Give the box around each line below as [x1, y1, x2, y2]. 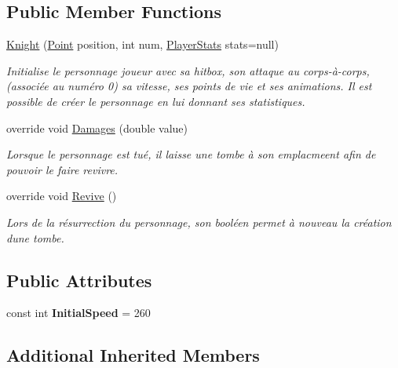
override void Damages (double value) [6, 119, 188, 136]
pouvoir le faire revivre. [6, 161, 119, 177]
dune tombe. [6, 229, 64, 246]
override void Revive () [6, 188, 117, 204]
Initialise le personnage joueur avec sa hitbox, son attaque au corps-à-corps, [6, 62, 370, 78]
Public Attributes [6, 268, 152, 292]
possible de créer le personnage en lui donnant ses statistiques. [6, 93, 305, 109]
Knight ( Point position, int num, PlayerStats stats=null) [6, 36, 279, 53]
